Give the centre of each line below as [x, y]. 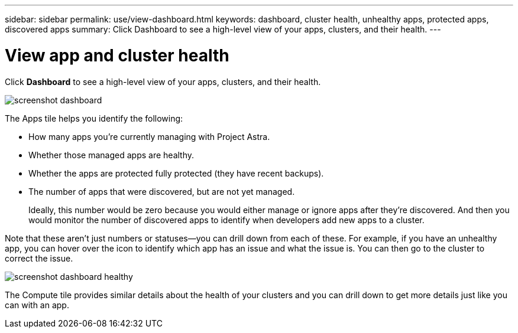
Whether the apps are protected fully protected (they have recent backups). [176, 173]
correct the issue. [39, 258]
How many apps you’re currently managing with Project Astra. [149, 136]
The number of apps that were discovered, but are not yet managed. [162, 191]
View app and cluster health [117, 55]
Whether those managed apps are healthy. [111, 155]
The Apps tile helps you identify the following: [94, 118]
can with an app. [37, 305]
